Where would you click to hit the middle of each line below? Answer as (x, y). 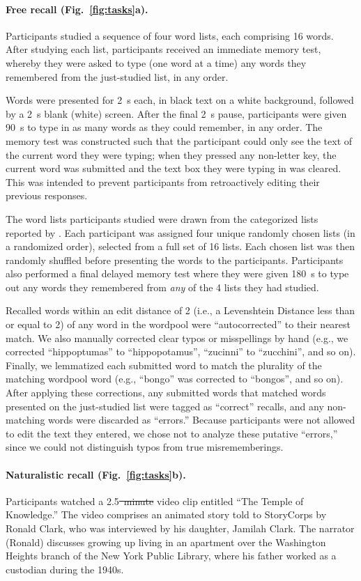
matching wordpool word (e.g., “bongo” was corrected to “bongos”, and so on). (175, 379)
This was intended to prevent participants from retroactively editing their (163, 181)
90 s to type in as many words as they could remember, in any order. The (164, 127)
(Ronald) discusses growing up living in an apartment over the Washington (166, 542)
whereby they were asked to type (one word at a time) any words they (156, 62)
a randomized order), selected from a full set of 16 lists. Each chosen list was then (180, 246)
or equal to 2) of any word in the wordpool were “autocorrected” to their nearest (178, 324)
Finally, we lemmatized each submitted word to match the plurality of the (164, 365)
